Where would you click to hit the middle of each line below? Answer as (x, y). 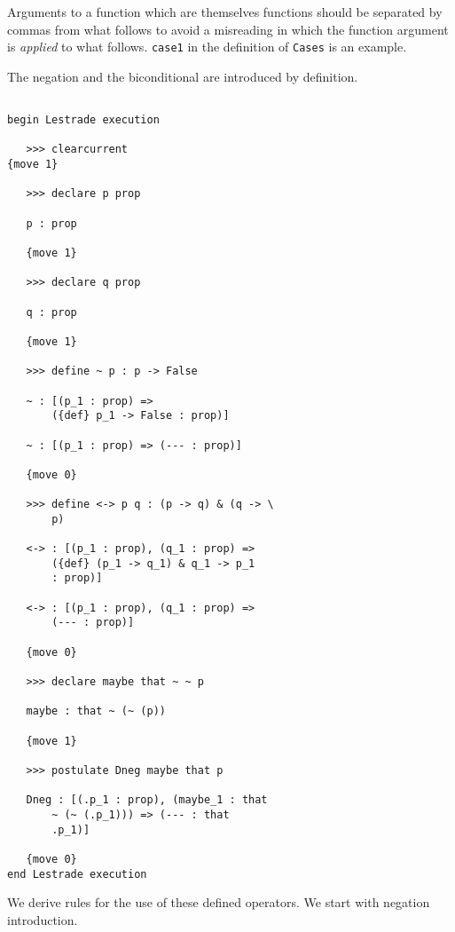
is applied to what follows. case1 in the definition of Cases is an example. (207, 47)
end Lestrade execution (77, 874)
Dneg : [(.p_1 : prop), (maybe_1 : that (147, 800)
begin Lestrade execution (83, 120)
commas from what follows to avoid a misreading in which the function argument (228, 29)
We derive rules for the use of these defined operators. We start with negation (219, 902)
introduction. (43, 919)
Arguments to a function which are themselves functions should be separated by (225, 12)
